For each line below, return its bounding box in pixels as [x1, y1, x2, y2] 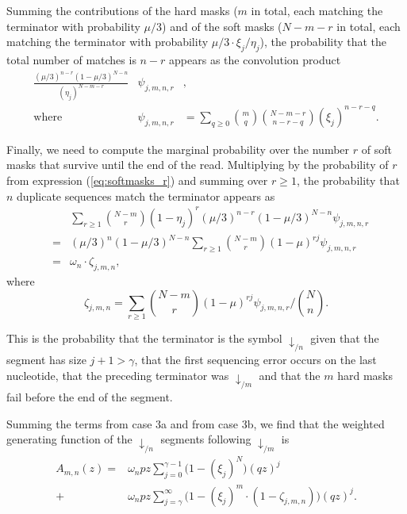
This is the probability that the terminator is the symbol [6, 329, 282, 346]
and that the [259, 366, 321, 383]
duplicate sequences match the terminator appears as [17, 187, 275, 204]
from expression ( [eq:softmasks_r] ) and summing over [6, 172, 268, 189]
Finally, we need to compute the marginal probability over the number [6, 140, 350, 157]
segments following [160, 431, 251, 447]
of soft [361, 140, 392, 157]
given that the [310, 329, 379, 346]
